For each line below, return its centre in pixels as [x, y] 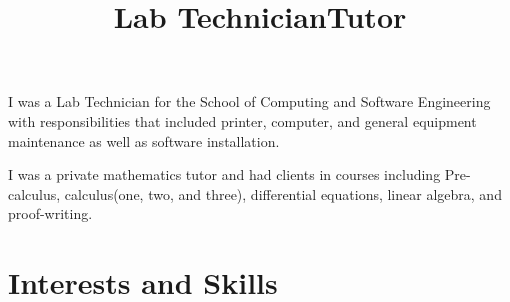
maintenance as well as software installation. [144, 140]
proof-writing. [50, 213]
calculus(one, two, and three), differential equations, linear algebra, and [283, 193]
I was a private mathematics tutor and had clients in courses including [224, 174]
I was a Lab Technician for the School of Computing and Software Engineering [249, 101]
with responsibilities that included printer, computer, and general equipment [242, 120]
